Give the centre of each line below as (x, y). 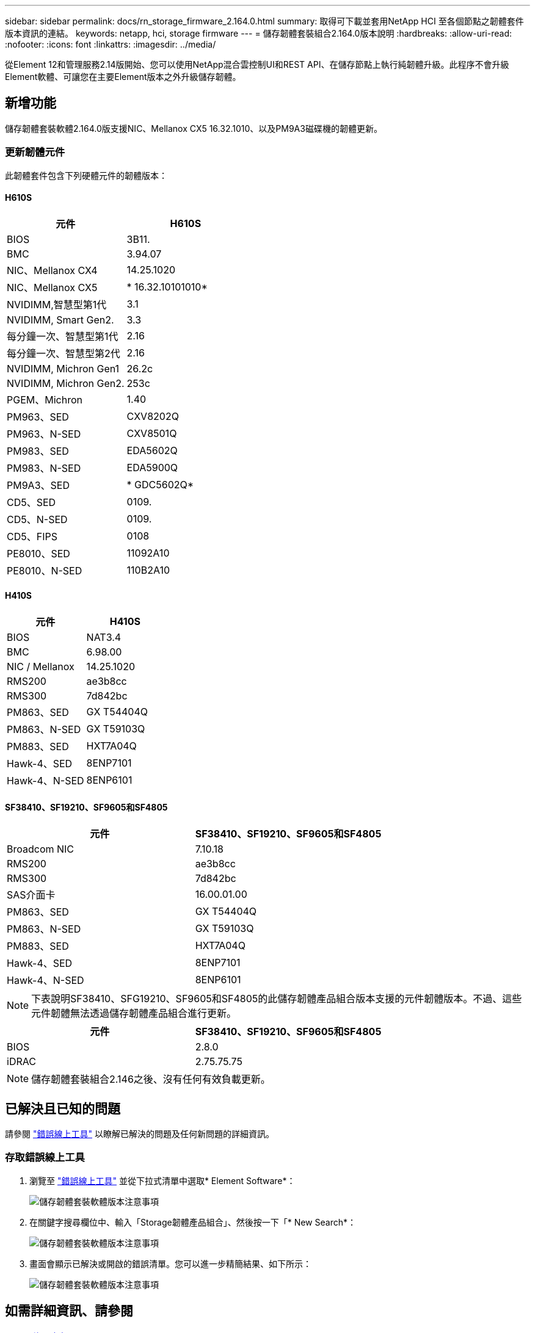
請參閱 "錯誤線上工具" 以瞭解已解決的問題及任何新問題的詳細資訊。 (140, 1134)
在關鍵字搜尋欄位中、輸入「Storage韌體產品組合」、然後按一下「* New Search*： (193, 1222)
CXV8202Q (153, 416)
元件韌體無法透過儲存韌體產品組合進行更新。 (134, 1013)
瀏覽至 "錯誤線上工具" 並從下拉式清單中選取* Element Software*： (162, 1180)
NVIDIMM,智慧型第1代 (57, 304)
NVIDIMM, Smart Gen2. (60, 320)
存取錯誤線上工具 (45, 1158)
